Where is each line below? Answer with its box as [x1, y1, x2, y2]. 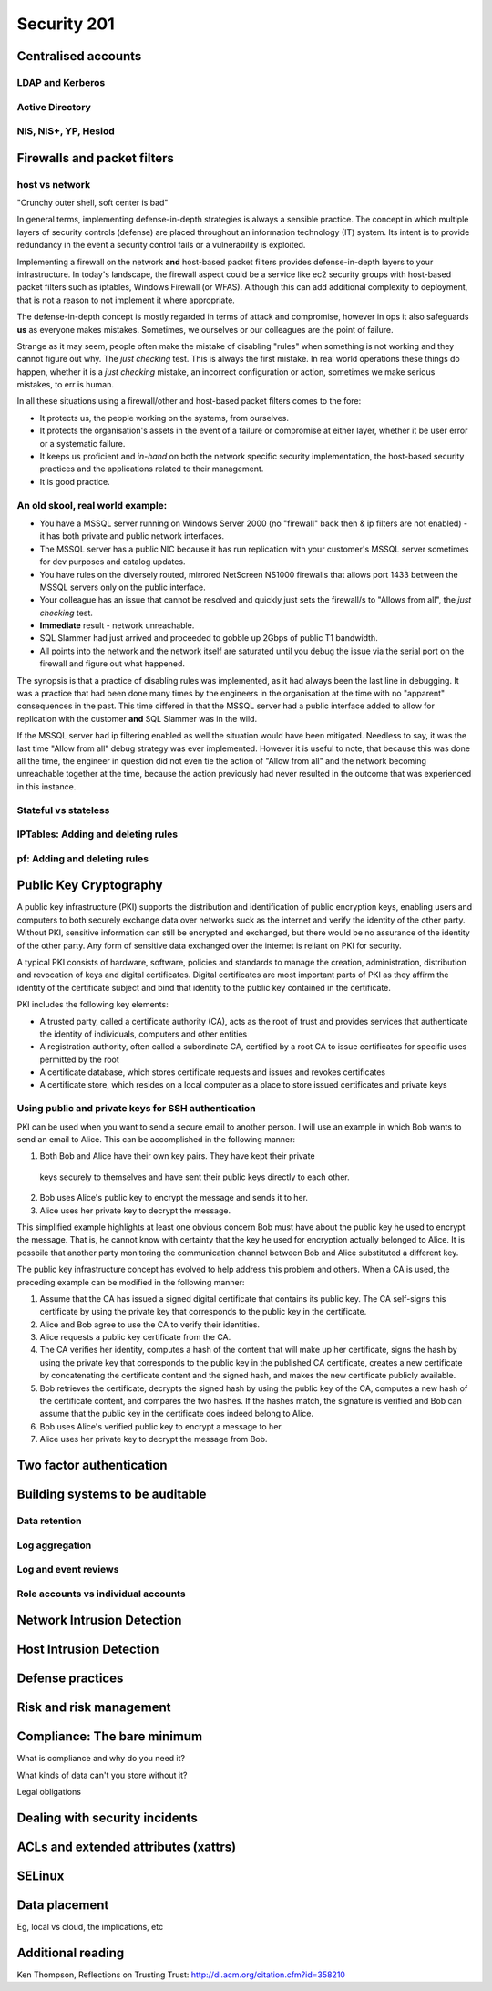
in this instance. [16, 780, 77, 792]
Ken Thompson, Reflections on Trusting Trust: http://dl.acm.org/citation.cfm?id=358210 [16, 1969, 346, 1980]
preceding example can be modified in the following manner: [16, 1276, 245, 1287]
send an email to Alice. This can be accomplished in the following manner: [16, 1133, 296, 1144]
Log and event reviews [16, 1563, 119, 1576]
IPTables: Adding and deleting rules [16, 828, 178, 841]
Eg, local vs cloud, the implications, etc [16, 1922, 164, 1933]
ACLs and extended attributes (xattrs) [16, 1840, 237, 1855]
